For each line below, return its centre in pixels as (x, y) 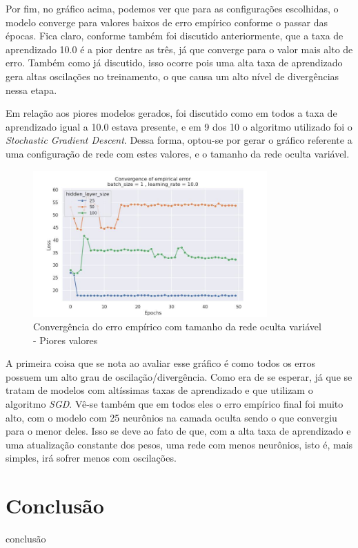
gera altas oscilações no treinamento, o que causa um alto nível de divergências (172, 76)
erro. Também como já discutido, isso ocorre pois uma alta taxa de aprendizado (174, 63)
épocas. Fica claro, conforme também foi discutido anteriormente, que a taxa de (175, 36)
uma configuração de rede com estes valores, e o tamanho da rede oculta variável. (178, 153)
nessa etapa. (31, 89)
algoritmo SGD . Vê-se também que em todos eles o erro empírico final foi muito (175, 404)
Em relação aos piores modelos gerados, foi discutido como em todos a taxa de (171, 113)
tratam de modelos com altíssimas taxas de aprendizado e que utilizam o (159, 390)
